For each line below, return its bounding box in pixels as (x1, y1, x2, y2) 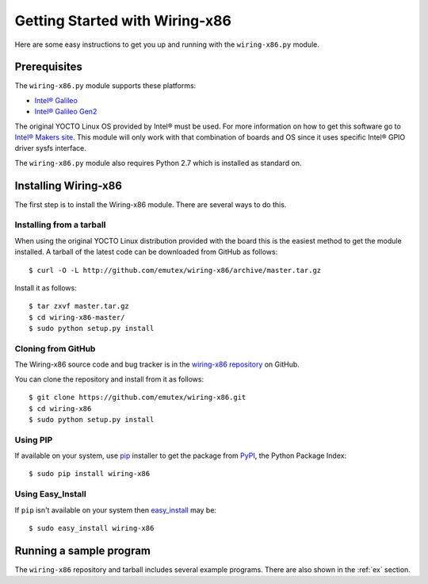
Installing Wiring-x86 (14, 179, 123, 192)
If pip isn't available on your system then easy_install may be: (14, 505, 217, 515)
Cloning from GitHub (14, 343, 96, 354)
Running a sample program (14, 544, 151, 557)
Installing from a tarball (14, 219, 106, 230)
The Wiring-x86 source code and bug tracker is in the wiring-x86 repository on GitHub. (14, 359, 300, 369)
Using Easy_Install (14, 489, 86, 500)
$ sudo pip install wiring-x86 (29, 469, 151, 478)
